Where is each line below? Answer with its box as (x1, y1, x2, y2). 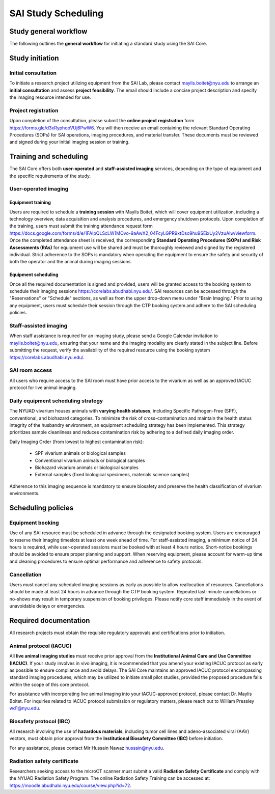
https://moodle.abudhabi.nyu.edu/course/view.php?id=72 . (9, 782, 132, 788)
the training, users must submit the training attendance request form (9, 223, 153, 229)
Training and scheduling (9, 152, 89, 161)
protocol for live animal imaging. (9, 385, 77, 391)
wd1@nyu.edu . (9, 705, 41, 711)
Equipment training (9, 199, 51, 206)
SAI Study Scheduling (9, 8, 104, 19)
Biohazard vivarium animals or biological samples (35, 464, 139, 471)
